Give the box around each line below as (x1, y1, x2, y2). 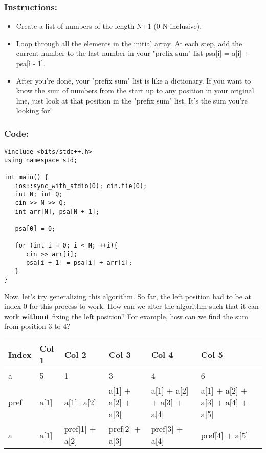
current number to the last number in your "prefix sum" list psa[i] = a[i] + (16, 48, 250, 58)
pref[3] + (151, 423, 183, 435)
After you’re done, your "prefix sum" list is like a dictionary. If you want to (16, 75, 251, 86)
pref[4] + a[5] (201, 428, 248, 441)
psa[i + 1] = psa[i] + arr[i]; (26, 259, 132, 266)
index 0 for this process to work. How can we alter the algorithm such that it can (4, 301, 259, 312)
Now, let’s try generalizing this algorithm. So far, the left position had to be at (4, 291, 252, 301)
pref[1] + (64, 423, 96, 435)
